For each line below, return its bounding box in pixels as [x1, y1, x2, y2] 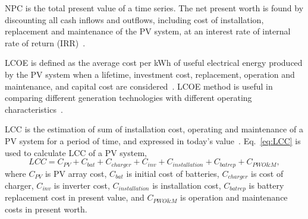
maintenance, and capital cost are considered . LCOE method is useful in [5, 80, 273, 92]
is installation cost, [152, 179, 221, 192]
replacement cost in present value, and [5, 191, 144, 204]
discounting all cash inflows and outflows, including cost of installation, [5, 13, 264, 26]
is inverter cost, [54, 179, 110, 192]
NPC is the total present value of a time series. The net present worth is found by [5, 2, 304, 14]
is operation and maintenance [180, 191, 288, 204]
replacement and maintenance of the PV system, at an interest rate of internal [5, 25, 291, 37]
